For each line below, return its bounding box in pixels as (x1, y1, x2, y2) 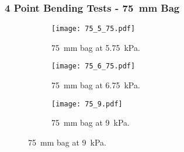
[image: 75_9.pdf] (51, 99, 123, 108)
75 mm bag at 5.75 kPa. (51, 41, 140, 53)
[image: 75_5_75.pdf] (51, 25, 136, 33)
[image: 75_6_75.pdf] (51, 62, 136, 71)
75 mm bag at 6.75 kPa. (51, 79, 140, 91)
